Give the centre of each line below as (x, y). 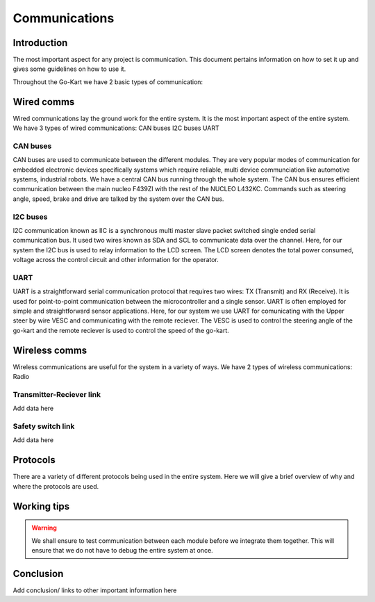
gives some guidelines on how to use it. (69, 69)
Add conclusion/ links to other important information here (95, 590)
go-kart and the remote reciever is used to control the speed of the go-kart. (121, 330)
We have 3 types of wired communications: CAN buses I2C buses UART (116, 128)
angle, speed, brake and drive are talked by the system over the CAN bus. (118, 199)
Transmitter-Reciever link (57, 394)
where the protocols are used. (56, 486)
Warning (44, 528)
